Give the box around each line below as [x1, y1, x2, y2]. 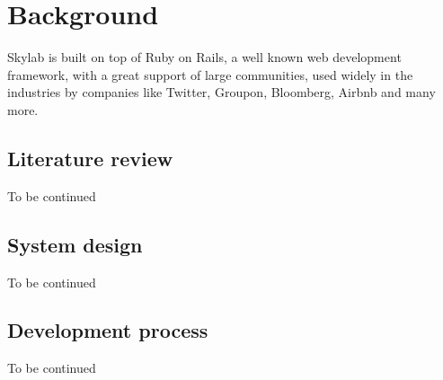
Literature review [7, 144, 173, 172]
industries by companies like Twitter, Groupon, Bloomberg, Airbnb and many [7, 83, 436, 102]
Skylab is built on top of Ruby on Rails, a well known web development [7, 48, 402, 66]
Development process [7, 316, 208, 344]
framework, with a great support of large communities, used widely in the [7, 65, 413, 84]
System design [7, 230, 143, 258]
